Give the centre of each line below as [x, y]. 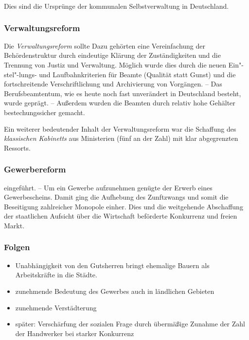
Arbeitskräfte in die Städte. [56, 275]
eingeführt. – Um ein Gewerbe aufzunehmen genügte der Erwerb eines [108, 187]
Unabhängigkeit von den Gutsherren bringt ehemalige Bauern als [112, 265]
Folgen [17, 247]
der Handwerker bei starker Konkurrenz [75, 333]
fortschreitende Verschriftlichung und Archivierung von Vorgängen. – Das [113, 84]
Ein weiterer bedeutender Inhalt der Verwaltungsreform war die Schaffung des [120, 128]
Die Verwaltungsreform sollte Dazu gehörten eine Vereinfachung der [105, 45]
